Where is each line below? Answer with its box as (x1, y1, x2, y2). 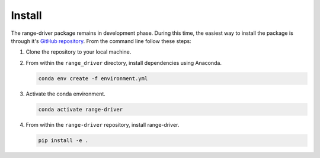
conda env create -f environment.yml (38, 75, 148, 82)
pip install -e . (38, 137, 89, 144)
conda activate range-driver (38, 106, 123, 113)
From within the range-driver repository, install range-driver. (25, 121, 180, 128)
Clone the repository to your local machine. (25, 48, 132, 55)
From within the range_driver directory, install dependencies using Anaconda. (25, 59, 222, 66)
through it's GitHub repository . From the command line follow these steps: (11, 37, 192, 44)
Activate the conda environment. (25, 90, 106, 97)
